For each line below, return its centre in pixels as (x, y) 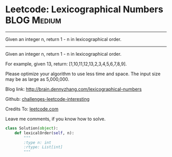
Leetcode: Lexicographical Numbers (84, 9)
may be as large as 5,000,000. (37, 79)
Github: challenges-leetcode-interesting (47, 99)
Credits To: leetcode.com (32, 109)
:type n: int (38, 142)
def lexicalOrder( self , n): (44, 133)
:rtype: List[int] (43, 147)
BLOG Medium (33, 20)
